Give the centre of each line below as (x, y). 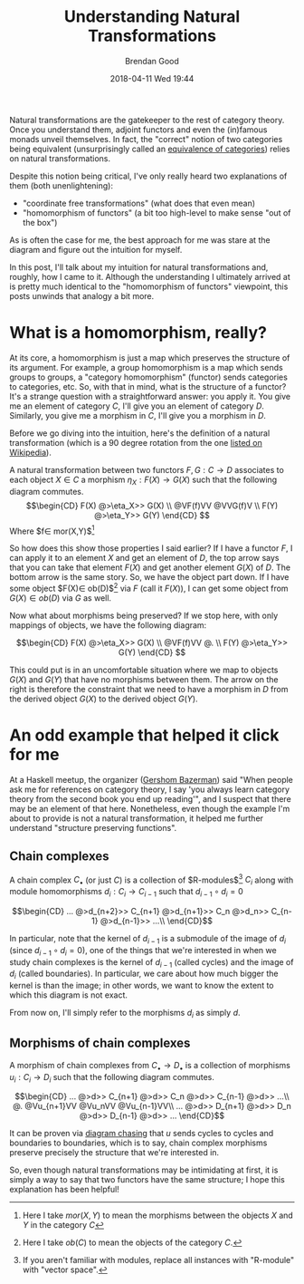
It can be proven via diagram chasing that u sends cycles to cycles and (142, 1134)
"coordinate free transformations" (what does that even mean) (139, 203)
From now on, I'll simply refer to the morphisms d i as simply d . (125, 1014)
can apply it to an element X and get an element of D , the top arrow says (144, 558)
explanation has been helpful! (64, 1190)
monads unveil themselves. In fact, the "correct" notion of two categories (146, 139)
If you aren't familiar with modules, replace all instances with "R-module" (158, 1260)
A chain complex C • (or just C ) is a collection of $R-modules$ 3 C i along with (152, 880)
